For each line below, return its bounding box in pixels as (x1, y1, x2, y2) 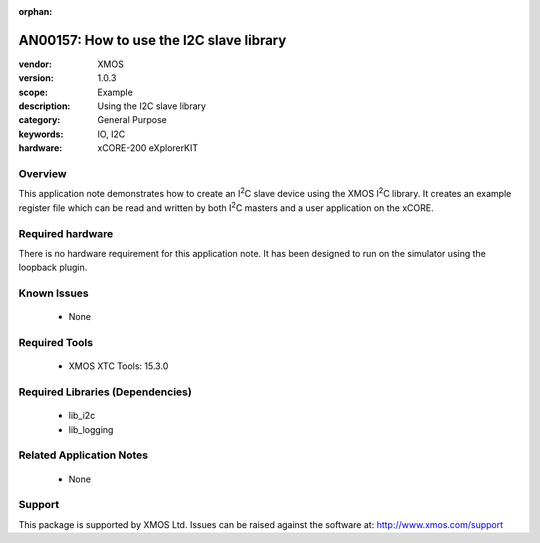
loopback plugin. (18, 261, 88, 274)
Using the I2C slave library (97, 100, 207, 112)
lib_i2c (68, 410, 96, 422)
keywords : (18, 128, 64, 140)
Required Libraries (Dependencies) (18, 385, 192, 399)
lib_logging (68, 423, 114, 435)
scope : (18, 86, 49, 98)
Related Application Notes (18, 448, 149, 462)
